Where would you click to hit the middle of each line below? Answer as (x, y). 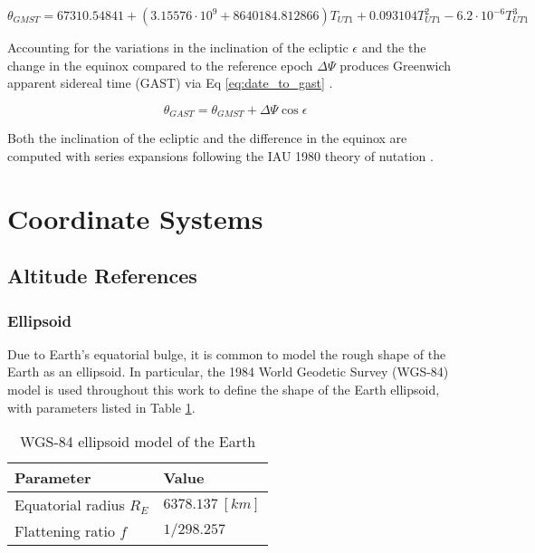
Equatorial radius (70, 505)
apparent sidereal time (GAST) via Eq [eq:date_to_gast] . (170, 83)
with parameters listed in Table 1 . (101, 407)
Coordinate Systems (135, 218)
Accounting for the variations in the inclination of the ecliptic (178, 47)
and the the (394, 47)
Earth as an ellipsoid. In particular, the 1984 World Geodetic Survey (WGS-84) (228, 372)
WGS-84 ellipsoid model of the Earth (138, 442)
